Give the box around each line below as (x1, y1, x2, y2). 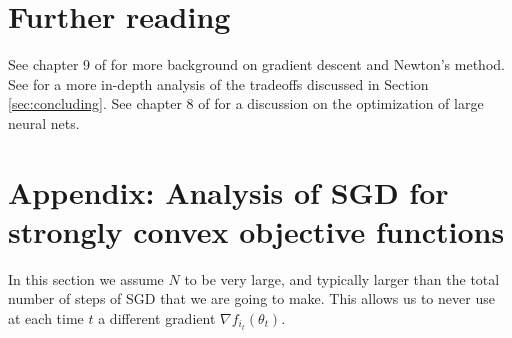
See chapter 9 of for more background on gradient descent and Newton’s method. (8, 54, 505, 75)
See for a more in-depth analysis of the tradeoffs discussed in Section (8, 73, 429, 94)
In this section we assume (8, 268, 164, 289)
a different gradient (98, 308, 216, 328)
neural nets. (8, 112, 80, 133)
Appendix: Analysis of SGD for (8, 171, 449, 212)
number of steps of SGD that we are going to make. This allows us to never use (8, 288, 495, 309)
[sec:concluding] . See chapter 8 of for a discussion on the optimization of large (8, 93, 484, 114)
